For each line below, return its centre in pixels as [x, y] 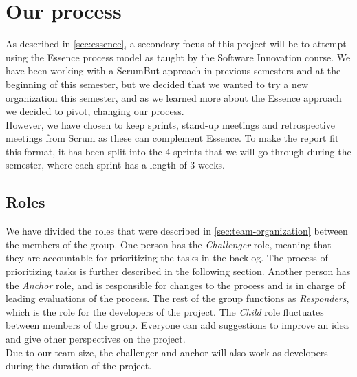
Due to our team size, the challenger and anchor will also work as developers [167, 352]
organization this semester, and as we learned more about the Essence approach [174, 97]
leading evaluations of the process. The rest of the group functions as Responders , [177, 298]
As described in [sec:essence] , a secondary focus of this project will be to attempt [176, 44]
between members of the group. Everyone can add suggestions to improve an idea [177, 325]
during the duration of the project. [79, 366]
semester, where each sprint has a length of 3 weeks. [115, 165]
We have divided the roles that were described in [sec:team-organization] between [177, 231]
